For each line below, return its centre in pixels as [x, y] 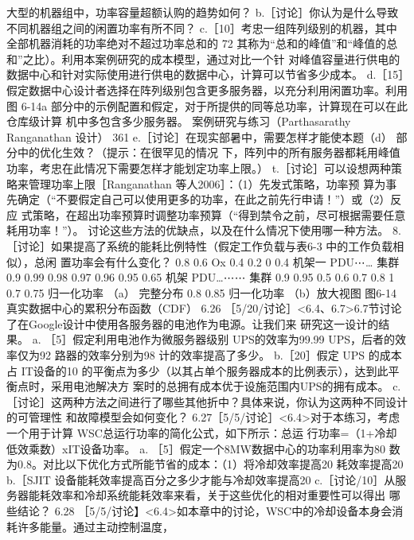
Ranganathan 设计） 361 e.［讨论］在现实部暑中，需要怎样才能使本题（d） [199, 136]
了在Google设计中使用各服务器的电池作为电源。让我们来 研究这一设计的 [193, 323]
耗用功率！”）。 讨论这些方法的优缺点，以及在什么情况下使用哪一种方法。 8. [204, 230]
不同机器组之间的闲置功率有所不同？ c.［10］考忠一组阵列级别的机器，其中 [202, 27]
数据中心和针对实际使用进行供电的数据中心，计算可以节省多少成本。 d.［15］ [205, 74]
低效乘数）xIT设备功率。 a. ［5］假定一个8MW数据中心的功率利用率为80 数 [203, 448]
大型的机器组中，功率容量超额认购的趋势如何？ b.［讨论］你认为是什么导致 [203, 12]
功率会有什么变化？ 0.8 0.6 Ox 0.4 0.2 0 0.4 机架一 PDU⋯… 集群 [235, 261]
